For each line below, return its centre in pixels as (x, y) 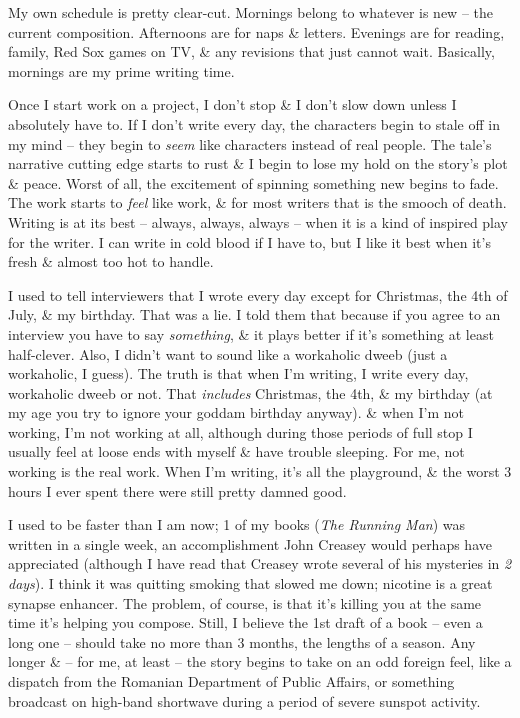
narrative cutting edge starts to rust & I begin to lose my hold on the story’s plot (258, 163)
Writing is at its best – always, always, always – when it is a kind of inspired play (258, 221)
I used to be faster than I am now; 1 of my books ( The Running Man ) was (237, 524)
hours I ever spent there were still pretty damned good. (177, 490)
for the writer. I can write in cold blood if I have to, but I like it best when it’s (249, 241)
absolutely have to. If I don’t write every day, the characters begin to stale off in (254, 123)
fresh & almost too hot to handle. (111, 261)
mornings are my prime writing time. (121, 70)
